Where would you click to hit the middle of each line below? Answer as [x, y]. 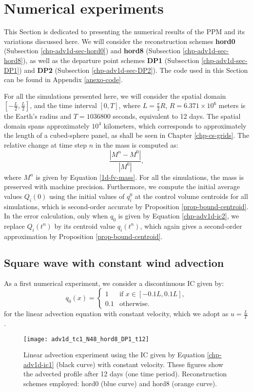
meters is [232, 105]
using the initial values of [87, 196]
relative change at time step [46, 145]
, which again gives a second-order [191, 226]
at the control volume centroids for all [191, 196]
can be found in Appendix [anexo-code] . [63, 79]
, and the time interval [63, 105]
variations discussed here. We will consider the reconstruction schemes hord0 [120, 41]
